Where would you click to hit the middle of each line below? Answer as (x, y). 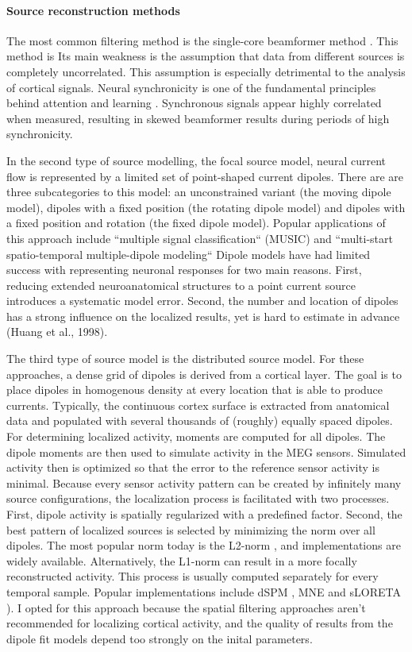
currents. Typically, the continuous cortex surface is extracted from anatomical (198, 405)
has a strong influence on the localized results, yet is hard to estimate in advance (203, 316)
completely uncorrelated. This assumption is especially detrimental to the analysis (206, 71)
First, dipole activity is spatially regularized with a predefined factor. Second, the (204, 514)
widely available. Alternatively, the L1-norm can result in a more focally (182, 560)
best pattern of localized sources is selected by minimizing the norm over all (191, 529)
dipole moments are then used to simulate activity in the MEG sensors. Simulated (206, 451)
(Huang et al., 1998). (57, 332)
